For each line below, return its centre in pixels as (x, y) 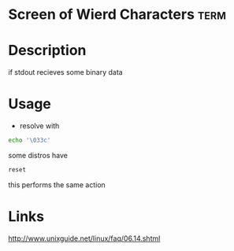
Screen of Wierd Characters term (117, 15)
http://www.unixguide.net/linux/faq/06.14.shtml (84, 238)
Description (47, 51)
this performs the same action (57, 185)
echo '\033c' (30, 140)
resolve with (39, 126)
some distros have (38, 155)
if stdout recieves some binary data (66, 72)
